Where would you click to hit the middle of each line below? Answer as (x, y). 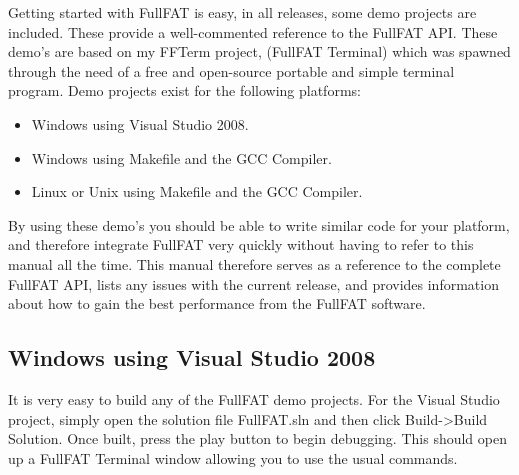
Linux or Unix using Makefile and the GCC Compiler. (197, 191)
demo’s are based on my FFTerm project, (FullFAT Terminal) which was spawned (259, 51)
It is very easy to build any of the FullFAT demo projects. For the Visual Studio (254, 398)
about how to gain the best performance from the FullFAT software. (217, 303)
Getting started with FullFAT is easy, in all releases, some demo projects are (242, 12)
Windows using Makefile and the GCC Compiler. (181, 157)
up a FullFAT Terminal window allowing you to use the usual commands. (233, 457)
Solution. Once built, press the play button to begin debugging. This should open (257, 438)
